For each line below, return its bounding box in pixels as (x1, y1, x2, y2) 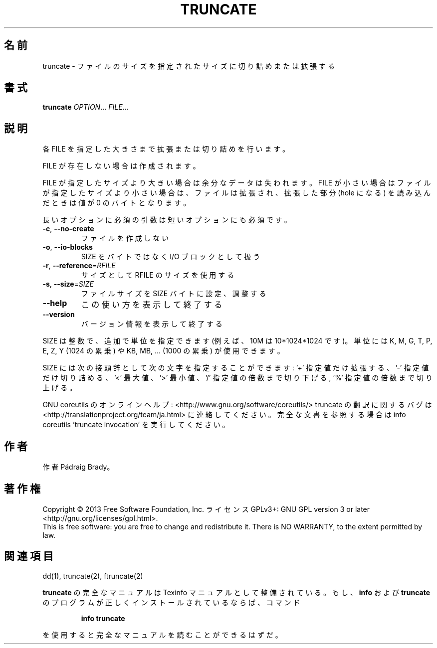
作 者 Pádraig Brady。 (42, 463, 114, 472)
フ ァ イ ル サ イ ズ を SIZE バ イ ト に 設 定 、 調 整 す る (81, 289, 266, 298)
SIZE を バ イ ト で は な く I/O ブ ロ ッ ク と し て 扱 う (81, 252, 260, 261)
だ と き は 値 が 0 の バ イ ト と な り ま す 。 (42, 198, 191, 207)
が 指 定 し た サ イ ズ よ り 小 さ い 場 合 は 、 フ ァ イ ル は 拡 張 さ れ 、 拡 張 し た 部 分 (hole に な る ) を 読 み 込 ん (42, 188, 431, 197)
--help (42, 298, 67, 309)
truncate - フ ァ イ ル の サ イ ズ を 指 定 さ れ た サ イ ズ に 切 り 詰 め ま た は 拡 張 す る (42, 61, 335, 70)
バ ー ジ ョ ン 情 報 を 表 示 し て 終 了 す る (81, 320, 222, 328)
